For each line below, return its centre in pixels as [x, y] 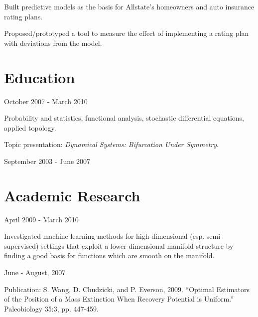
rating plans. [23, 16]
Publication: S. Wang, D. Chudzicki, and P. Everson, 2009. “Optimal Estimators [127, 289]
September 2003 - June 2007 [47, 161]
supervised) [21, 245]
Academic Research [72, 195]
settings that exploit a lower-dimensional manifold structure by [137, 245]
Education [40, 77]
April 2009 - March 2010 [41, 219]
